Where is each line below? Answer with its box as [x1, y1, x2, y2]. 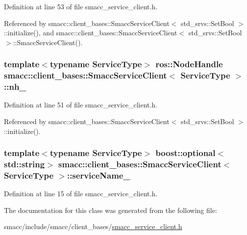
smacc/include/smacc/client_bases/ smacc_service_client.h [4, 221, 182, 232]
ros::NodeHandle [155, 58, 223, 70]
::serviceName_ [67, 169, 130, 181]
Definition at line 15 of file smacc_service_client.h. [4, 188, 158, 199]
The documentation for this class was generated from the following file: [4, 205, 217, 215]
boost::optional [155, 147, 216, 159]
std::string [4, 158, 45, 170]
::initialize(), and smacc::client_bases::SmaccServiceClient [4, 27, 177, 38]
